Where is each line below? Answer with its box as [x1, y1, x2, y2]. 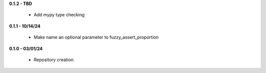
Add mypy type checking [33, 12, 85, 18]
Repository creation [33, 57, 74, 63]
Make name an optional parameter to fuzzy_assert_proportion [33, 35, 159, 40]
